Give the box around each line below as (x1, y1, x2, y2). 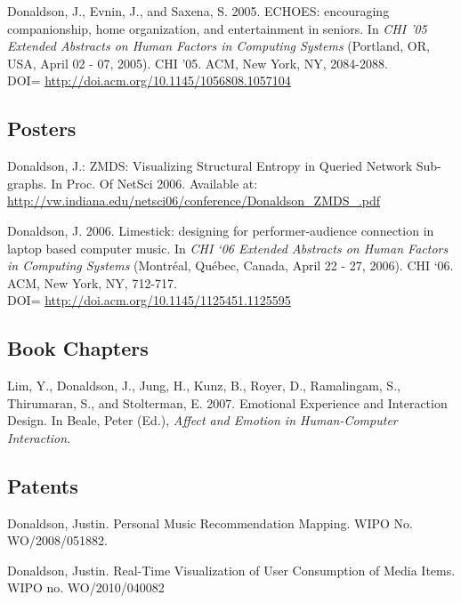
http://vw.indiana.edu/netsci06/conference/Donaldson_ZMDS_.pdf (7, 191, 381, 210)
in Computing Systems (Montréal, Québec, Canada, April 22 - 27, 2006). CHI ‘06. (7, 256, 454, 275)
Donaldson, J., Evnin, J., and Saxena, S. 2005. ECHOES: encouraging (7, 2, 390, 20)
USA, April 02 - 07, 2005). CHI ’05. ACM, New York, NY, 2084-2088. (7, 53, 388, 72)
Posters (7, 115, 77, 142)
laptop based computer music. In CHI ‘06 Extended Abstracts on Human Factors (7, 238, 449, 257)
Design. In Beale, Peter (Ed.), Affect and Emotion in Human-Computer (7, 411, 398, 430)
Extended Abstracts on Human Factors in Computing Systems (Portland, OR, (7, 36, 430, 55)
